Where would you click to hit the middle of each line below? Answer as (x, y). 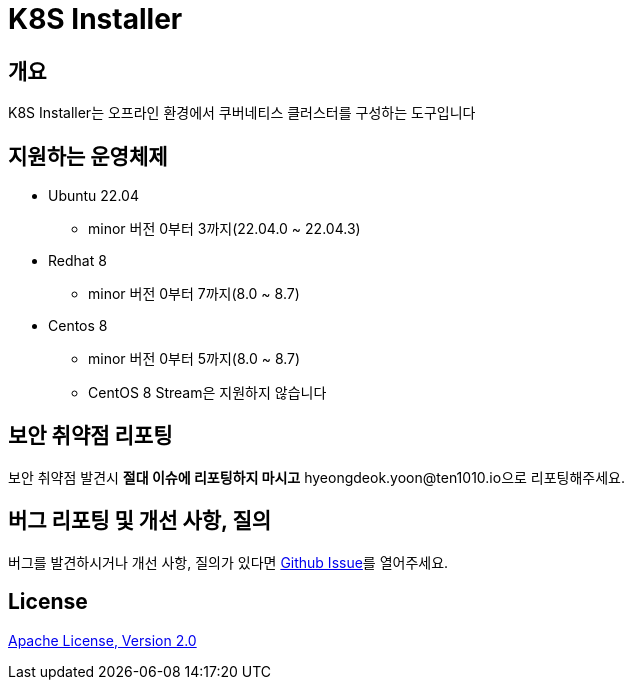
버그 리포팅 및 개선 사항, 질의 (140, 521)
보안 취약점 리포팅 (90, 436)
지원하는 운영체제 (88, 156)
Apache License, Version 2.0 (102, 640)
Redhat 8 (77, 261)
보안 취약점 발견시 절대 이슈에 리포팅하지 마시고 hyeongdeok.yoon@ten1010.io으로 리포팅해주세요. (317, 477)
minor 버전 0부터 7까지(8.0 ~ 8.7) (194, 294)
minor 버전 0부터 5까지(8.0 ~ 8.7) (194, 359)
